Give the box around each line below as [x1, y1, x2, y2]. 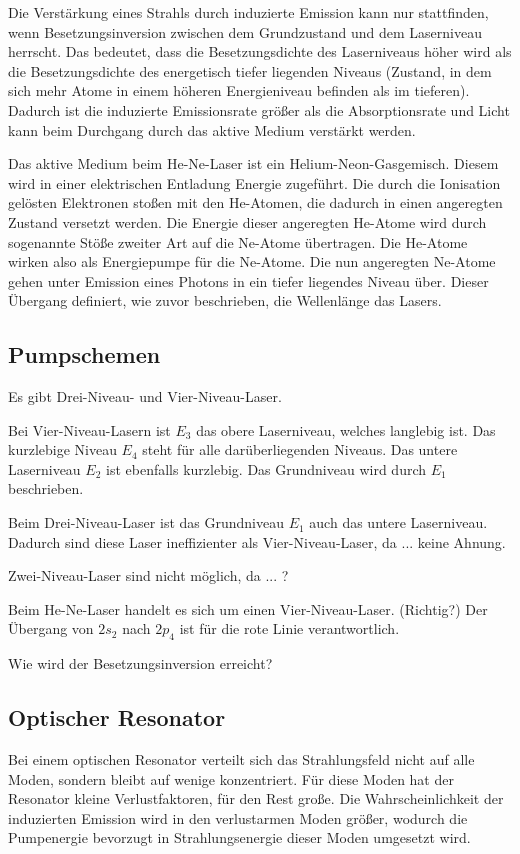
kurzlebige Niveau [8, 439, 117, 460]
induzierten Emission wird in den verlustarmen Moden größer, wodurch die [8, 807, 468, 828]
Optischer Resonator [8, 702, 226, 733]
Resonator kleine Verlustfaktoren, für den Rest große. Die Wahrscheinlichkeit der [8, 788, 504, 809]
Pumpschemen [8, 339, 161, 370]
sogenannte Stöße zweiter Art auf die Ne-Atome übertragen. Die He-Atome [8, 231, 468, 252]
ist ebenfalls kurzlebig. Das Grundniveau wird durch [106, 458, 427, 479]
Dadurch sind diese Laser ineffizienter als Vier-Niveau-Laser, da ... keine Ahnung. [8, 531, 506, 552]
